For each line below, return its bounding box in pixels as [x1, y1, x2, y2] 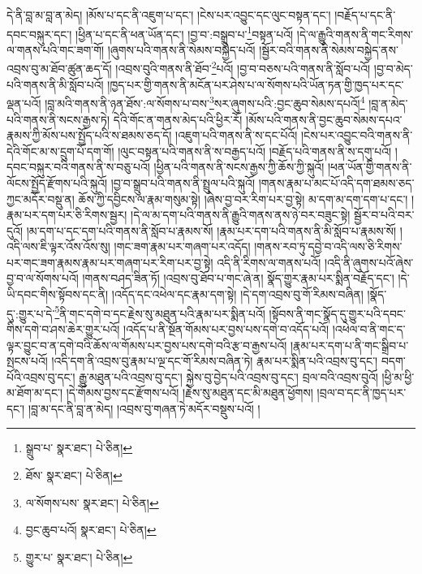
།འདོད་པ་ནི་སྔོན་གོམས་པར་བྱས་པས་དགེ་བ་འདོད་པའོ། [123, 320, 329, 337]
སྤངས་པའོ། [6, 352, 48, 369]
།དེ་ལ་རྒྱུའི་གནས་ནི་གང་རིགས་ [296, 25, 414, 42]
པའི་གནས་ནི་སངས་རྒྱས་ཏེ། [6, 110, 110, 127]
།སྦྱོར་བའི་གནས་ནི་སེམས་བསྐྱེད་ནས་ [259, 41, 398, 58]
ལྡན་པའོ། [6, 94, 41, 111]
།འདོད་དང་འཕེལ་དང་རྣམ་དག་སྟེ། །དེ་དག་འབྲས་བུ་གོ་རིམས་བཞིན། [111, 286, 364, 303]
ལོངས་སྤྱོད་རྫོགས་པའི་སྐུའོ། [6, 174, 108, 191]
